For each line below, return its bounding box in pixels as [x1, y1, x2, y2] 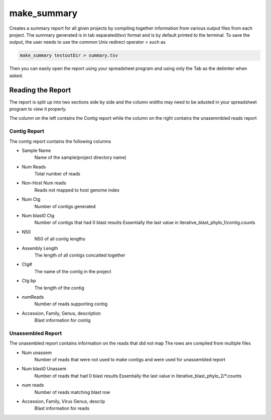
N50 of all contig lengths [34, 236, 85, 242]
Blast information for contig [34, 317, 91, 323]
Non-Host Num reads [22, 180, 66, 186]
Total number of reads [34, 171, 80, 177]
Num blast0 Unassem [22, 366, 67, 372]
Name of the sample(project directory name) [34, 154, 126, 160]
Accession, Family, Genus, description [22, 310, 101, 316]
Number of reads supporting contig [34, 301, 108, 307]
